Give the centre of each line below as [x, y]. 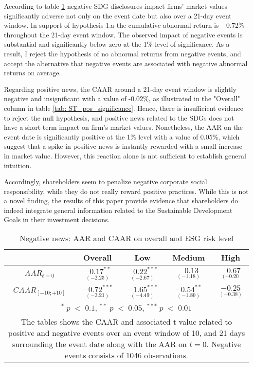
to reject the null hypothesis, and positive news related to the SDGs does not [119, 117]
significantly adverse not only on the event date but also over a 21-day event [118, 15]
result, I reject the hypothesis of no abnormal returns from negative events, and [123, 53]
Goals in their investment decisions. [57, 219]
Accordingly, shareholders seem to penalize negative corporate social [106, 182]
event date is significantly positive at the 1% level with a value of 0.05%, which [122, 136]
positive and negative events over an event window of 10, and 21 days [126, 333]
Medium [189, 258]
